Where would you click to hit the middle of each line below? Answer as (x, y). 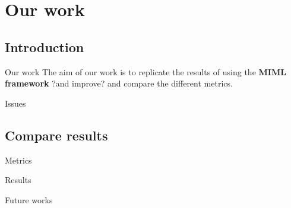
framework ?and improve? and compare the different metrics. (119, 83)
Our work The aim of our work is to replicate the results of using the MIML (145, 71)
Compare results (56, 135)
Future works (29, 199)
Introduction (45, 47)
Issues (15, 103)
